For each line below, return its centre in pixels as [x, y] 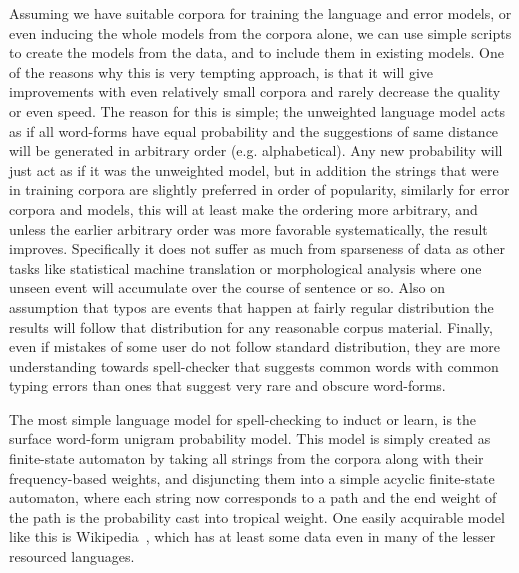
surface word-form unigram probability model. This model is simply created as [250, 438]
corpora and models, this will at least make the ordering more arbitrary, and [243, 208]
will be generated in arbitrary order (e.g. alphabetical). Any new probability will [256, 150]
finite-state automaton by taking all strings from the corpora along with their [246, 458]
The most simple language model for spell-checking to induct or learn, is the [243, 418]
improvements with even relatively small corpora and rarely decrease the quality [255, 91]
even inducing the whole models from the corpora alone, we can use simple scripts [260, 32]
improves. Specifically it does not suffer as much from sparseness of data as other [257, 248]
